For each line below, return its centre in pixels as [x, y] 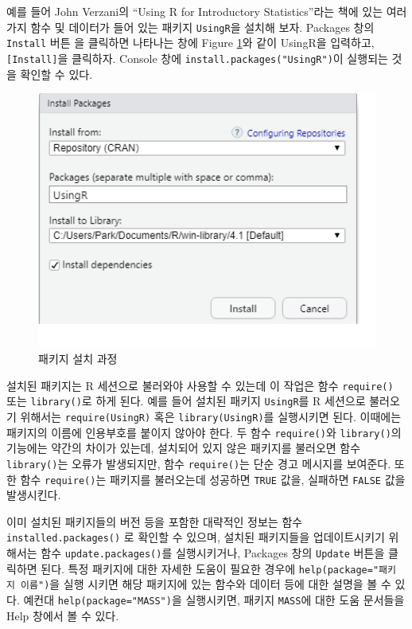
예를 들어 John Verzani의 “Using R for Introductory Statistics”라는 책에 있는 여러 [207, 11]
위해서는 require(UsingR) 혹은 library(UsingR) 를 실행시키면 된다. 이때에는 [211, 416]
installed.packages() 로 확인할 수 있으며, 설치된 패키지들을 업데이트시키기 [196, 537]
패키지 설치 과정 [78, 359]
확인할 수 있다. [56, 74]
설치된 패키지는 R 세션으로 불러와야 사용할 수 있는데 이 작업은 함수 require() [200, 385]
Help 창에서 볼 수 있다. [63, 615]
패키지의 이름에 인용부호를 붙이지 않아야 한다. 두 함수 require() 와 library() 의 [204, 432]
